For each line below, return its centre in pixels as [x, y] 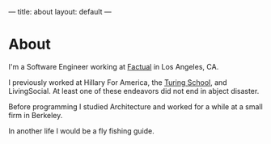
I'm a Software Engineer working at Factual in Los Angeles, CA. [114, 66]
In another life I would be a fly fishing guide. [82, 131]
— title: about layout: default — [60, 12]
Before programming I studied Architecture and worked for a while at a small [135, 106]
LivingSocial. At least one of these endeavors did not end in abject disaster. [134, 91]
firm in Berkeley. [36, 115]
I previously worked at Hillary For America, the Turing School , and [118, 82]
